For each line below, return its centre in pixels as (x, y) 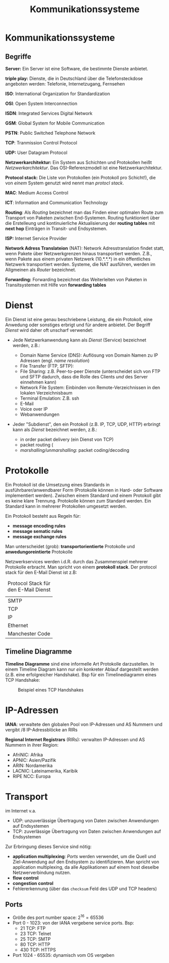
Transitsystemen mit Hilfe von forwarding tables (56, 285)
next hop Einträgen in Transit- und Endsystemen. (56, 228)
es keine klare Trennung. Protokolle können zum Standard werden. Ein (78, 500)
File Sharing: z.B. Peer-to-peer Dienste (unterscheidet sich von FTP (90, 371)
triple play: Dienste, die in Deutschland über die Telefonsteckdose (74, 79)
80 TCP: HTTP (35, 945)
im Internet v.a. (21, 811)
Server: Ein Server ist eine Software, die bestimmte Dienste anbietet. (77, 69)
